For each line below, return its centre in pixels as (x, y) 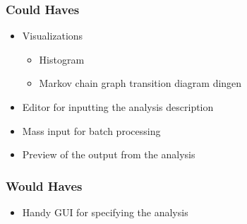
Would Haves (44, 185)
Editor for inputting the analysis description (118, 107)
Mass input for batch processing (91, 130)
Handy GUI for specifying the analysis (105, 212)
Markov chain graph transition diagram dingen (140, 83)
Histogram (62, 59)
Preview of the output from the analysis (109, 154)
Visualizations (53, 36)
